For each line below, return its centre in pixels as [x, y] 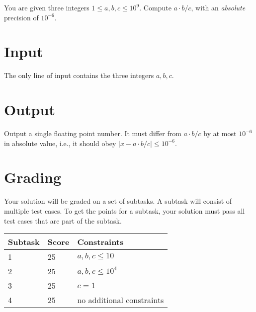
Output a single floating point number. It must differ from [93, 133]
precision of [21, 17]
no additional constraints [121, 300]
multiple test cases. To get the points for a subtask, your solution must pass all [125, 210]
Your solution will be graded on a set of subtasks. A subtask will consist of [118, 201]
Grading [33, 177]
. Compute [155, 7]
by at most [220, 133]
